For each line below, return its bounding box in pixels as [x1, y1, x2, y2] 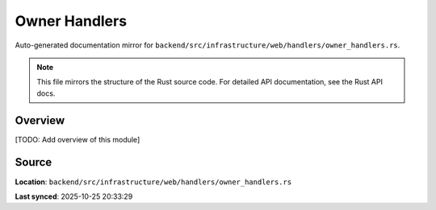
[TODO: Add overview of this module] [15, 134, 140, 144]
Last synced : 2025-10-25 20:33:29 [15, 191, 133, 201]
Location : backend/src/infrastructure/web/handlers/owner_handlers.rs [15, 177, 292, 187]
